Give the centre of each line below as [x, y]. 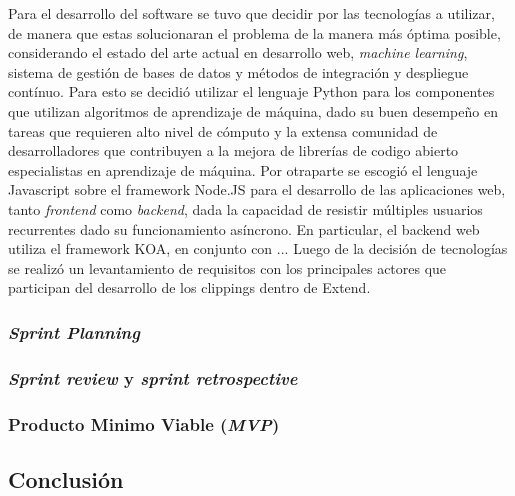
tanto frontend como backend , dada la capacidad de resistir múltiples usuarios [245, 208]
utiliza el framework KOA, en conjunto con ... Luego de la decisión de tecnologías [258, 248]
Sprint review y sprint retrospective [153, 377]
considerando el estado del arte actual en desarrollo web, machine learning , [238, 52]
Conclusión [66, 478]
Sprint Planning [74, 331]
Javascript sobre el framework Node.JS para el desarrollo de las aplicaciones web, [257, 189]
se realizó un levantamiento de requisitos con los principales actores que [227, 267]
